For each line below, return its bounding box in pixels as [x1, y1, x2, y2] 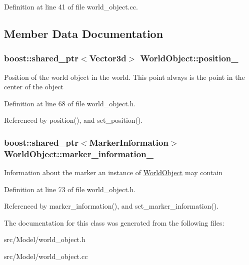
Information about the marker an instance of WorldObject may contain [4, 167, 222, 178]
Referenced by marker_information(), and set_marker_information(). [4, 201, 219, 211]
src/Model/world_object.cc [4, 251, 88, 262]
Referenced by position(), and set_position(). [4, 115, 143, 125]
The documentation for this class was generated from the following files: [4, 217, 224, 228]
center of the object [4, 81, 64, 92]
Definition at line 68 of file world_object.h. [4, 98, 136, 108]
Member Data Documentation [4, 25, 163, 41]
